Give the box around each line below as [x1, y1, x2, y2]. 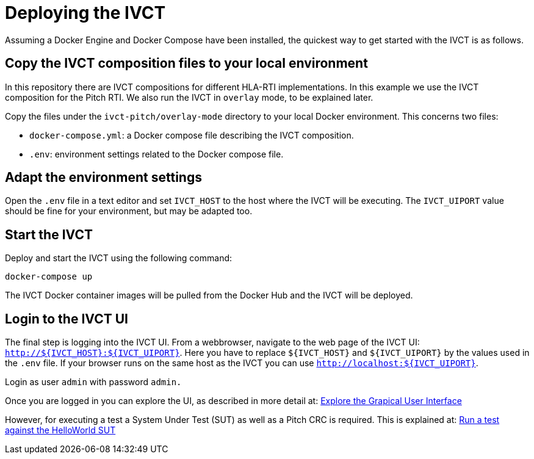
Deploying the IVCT [5, 2, 166, 23]
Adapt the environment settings [5, 170, 202, 186]
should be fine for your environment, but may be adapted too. [5, 206, 253, 217]
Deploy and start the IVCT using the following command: [5, 253, 233, 264]
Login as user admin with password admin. [5, 377, 182, 388]
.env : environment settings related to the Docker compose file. [29, 148, 284, 159]
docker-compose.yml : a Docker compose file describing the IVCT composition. [29, 129, 354, 140]
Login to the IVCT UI [5, 311, 128, 327]
